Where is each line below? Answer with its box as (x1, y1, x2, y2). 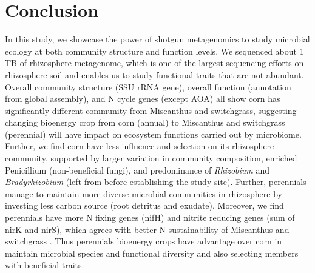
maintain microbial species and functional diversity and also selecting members (5, 246, 299, 259)
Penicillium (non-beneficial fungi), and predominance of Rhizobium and (5, 163, 269, 176)
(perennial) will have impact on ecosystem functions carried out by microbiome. (5, 127, 302, 140)
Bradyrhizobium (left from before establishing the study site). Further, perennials (5, 175, 307, 188)
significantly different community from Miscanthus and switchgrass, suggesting (5, 104, 297, 116)
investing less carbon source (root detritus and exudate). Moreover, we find (5, 199, 284, 212)
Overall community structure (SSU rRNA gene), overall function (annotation (5, 80, 291, 93)
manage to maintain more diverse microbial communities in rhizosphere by (5, 187, 282, 200)
